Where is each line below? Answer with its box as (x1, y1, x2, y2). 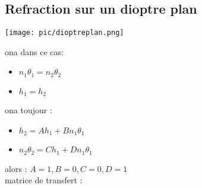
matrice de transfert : (5, 174, 83, 186)
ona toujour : (5, 104, 52, 116)
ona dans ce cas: (5, 45, 64, 58)
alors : (5, 162, 27, 174)
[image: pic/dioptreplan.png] (5, 28, 124, 37)
